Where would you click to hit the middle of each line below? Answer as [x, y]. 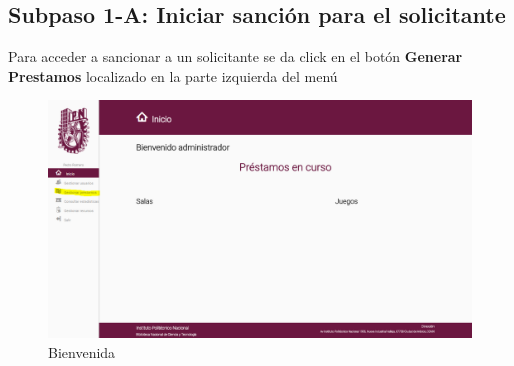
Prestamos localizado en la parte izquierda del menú [173, 75]
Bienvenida [82, 351]
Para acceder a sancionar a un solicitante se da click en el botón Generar [235, 56]
